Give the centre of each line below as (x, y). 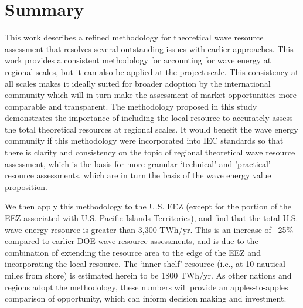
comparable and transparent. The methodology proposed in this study (131, 106)
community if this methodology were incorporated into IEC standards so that (144, 141)
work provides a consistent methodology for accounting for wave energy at (138, 60)
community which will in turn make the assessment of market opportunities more (151, 95)
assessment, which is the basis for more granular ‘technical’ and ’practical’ (138, 163)
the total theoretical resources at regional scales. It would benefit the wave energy (151, 129)
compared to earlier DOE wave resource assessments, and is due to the (132, 241)
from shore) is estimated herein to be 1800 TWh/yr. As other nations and (159, 275)
